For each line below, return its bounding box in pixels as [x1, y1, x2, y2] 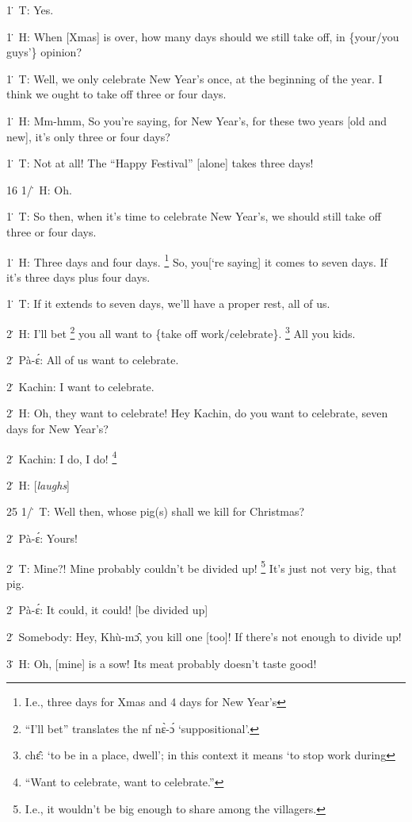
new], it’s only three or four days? [6, 128, 170, 144]
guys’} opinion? [6, 44, 82, 60]
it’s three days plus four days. [6, 268, 151, 285]
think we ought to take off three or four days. [6, 86, 227, 102]
